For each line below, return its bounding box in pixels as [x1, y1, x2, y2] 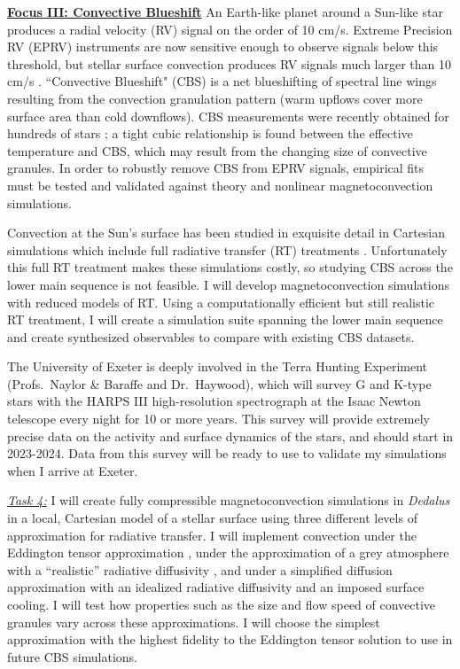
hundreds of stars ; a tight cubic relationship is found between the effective [7, 124, 413, 143]
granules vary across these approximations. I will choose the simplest [7, 612, 380, 631]
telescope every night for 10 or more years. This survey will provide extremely [7, 409, 430, 428]
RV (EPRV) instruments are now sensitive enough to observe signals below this [7, 37, 439, 56]
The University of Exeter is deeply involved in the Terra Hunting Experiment [7, 357, 428, 376]
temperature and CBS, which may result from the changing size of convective [7, 141, 427, 159]
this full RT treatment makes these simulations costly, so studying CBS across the [7, 258, 453, 276]
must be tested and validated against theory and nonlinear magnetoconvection [7, 175, 433, 194]
